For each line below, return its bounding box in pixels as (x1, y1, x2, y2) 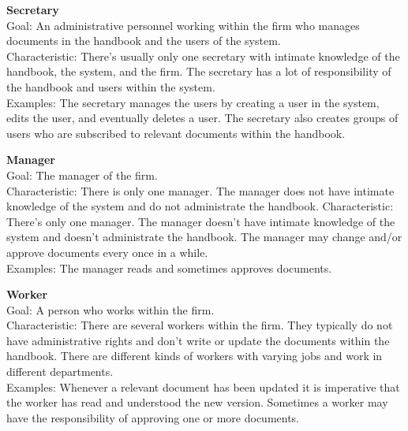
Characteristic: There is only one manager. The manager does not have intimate (6, 182, 395, 199)
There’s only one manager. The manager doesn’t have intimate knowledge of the (6, 213, 395, 229)
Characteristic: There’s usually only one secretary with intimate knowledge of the (6, 47, 400, 64)
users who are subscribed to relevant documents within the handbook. (6, 124, 346, 141)
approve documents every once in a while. (6, 243, 208, 260)
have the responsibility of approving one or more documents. (6, 409, 300, 425)
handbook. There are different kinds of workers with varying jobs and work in (6, 347, 383, 364)
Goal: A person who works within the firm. (6, 301, 215, 318)
